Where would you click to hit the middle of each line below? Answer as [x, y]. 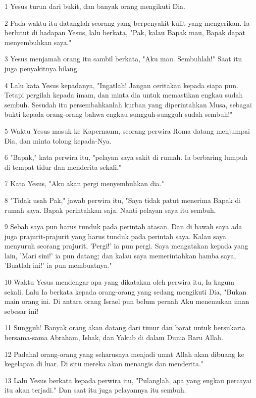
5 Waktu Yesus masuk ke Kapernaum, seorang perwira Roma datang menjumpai [127, 130]
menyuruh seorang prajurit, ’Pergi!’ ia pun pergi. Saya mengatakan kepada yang [127, 246]
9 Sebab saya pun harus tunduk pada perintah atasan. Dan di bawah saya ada [123, 226]
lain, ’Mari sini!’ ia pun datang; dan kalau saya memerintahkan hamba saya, [120, 255]
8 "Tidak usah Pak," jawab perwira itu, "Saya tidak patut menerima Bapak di [123, 200]
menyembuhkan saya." [38, 42]
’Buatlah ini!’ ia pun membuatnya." [58, 265]
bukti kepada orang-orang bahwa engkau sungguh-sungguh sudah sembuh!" [119, 114]
